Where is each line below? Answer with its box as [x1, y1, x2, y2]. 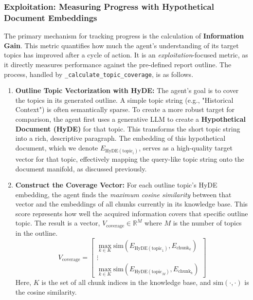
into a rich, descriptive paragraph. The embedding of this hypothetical [15, 133, 226, 143]
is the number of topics [173, 218, 242, 228]
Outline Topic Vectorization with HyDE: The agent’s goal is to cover [15, 85, 239, 95]
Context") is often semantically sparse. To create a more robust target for [15, 104, 235, 114]
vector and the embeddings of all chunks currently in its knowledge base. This [15, 199, 248, 209]
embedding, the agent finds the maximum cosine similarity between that [15, 189, 232, 199]
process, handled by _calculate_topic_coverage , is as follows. [4, 69, 194, 79]
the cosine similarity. [15, 286, 77, 297]
